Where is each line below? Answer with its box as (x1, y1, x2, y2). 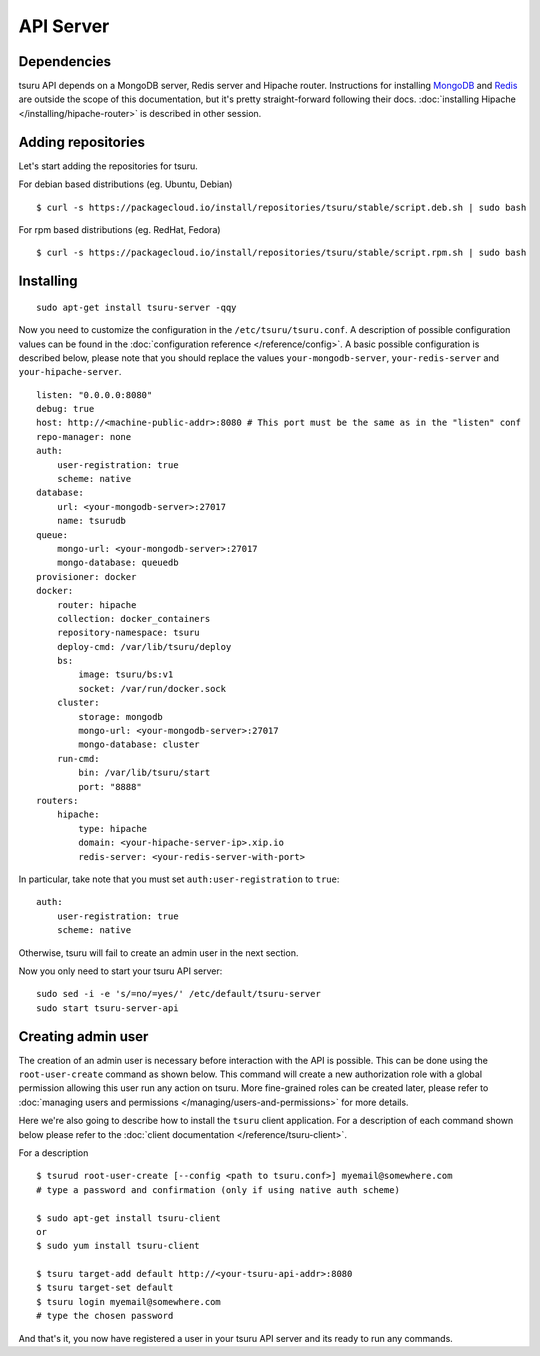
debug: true (36, 403, 95, 415)
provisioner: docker (36, 571, 137, 582)
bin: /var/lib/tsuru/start (78, 767, 211, 779)
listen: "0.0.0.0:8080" (36, 389, 153, 400)
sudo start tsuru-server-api (36, 1002, 179, 1014)
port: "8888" (78, 781, 142, 792)
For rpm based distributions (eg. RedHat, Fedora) (18, 223, 221, 235)
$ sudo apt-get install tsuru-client (36, 1212, 222, 1224)
